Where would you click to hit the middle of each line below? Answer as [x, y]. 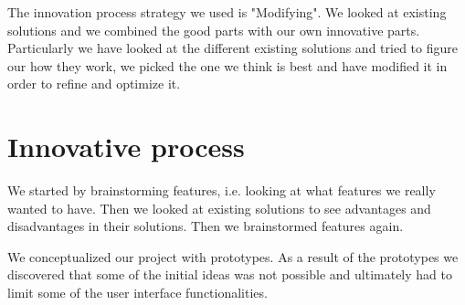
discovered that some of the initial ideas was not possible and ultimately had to [230, 274]
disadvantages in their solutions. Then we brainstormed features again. [206, 226]
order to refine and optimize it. [94, 84]
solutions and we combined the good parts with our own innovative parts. [214, 30]
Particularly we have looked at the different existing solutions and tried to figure [232, 48]
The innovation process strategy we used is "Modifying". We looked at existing [227, 12]
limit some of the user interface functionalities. [137, 293]
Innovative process [126, 147]
